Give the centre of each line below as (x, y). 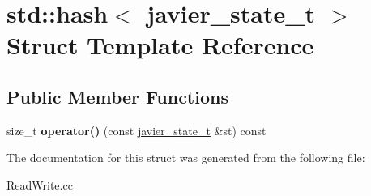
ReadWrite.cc (40, 184)
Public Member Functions (117, 96)
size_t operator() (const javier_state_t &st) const (136, 130)
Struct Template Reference (160, 45)
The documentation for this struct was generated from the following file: (186, 158)
